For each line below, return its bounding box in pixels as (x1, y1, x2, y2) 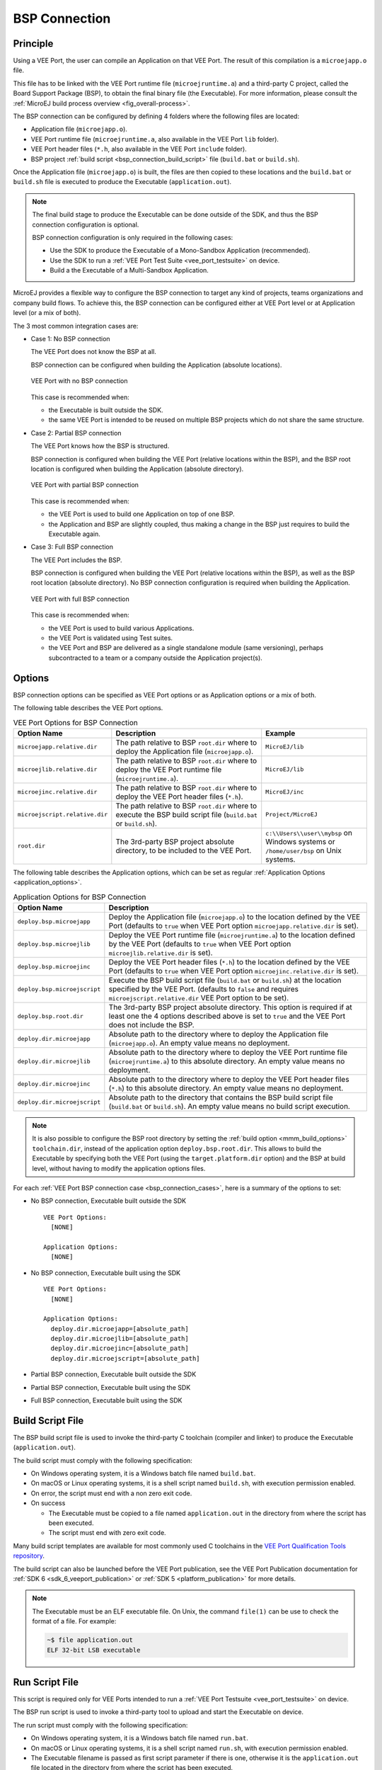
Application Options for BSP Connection (13, 892, 146, 902)
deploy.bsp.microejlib (17, 940, 91, 948)
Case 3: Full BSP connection (30, 542, 113, 552)
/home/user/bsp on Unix (265, 845, 342, 855)
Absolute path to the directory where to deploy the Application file (108, 1029, 329, 1039)
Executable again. (48, 530, 100, 538)
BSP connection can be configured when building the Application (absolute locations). (30, 360, 282, 369)
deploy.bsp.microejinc (17, 963, 91, 970)
